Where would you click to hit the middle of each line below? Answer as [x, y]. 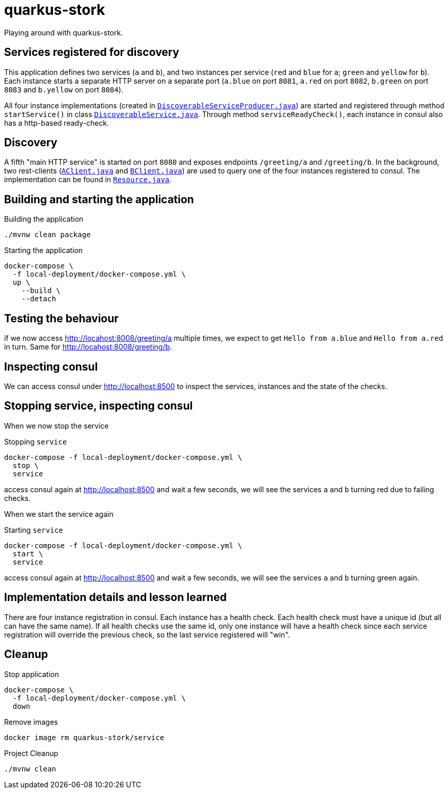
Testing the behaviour [62, 318]
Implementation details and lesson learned [115, 597]
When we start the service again [59, 514]
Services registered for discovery [92, 52]
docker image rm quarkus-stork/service [84, 737]
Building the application [44, 219]
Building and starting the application [99, 199]
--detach [39, 299]
